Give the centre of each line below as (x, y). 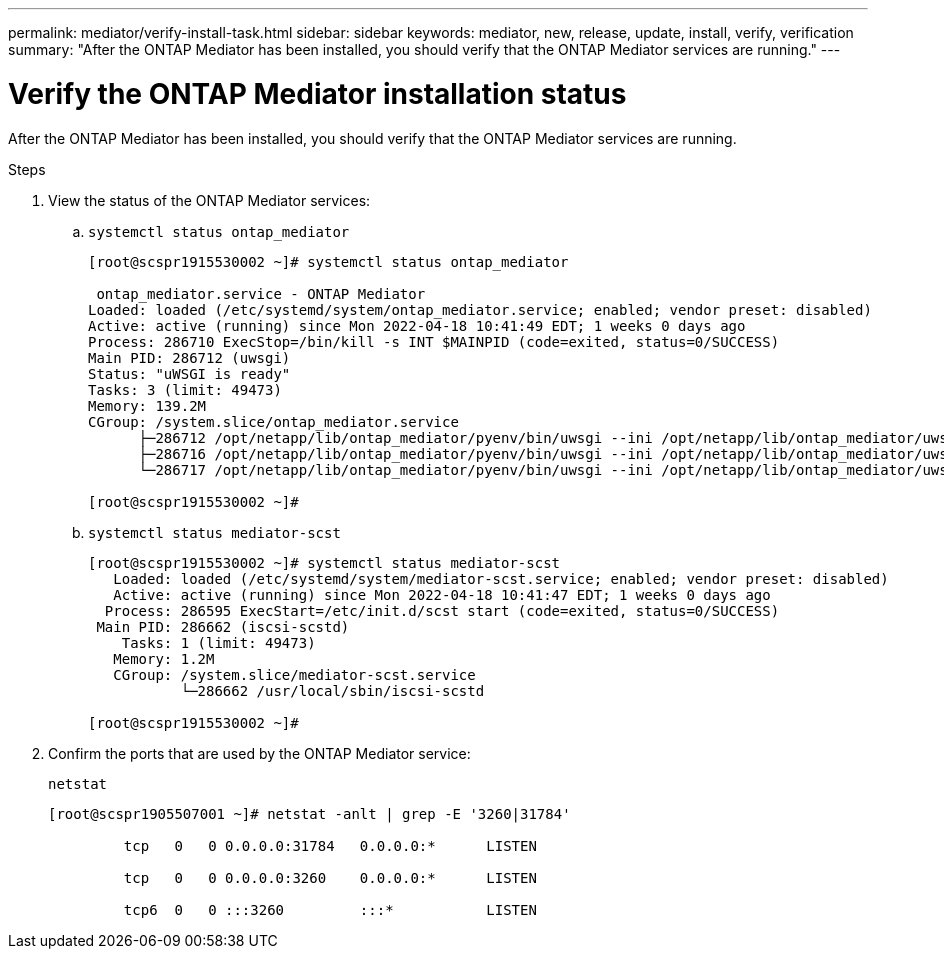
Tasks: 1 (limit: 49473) (218, 642)
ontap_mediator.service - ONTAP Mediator (261, 293)
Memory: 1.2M (164, 658)
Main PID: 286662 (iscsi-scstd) (223, 626)
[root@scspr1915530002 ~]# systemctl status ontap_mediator (328, 261)
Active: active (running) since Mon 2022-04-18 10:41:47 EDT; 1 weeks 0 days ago (442, 594)
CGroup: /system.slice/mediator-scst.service (294, 674)
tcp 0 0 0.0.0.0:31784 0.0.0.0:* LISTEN (330, 845)
